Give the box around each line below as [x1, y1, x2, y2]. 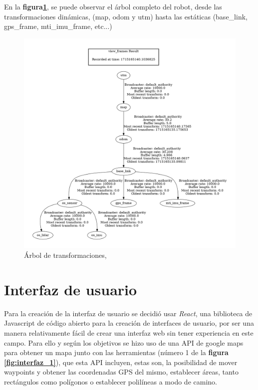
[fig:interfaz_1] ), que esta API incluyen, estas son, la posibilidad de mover [4, 357, 238, 367]
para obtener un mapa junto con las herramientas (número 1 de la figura [4, 347, 229, 358]
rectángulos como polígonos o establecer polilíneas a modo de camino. [4, 376, 217, 387]
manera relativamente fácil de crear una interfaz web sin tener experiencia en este [4, 327, 254, 338]
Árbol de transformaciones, [24, 250, 107, 260]
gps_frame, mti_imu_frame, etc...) [4, 21, 112, 31]
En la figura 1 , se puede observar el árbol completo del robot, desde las [4, 1, 222, 11]
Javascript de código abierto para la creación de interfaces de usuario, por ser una [4, 318, 254, 328]
